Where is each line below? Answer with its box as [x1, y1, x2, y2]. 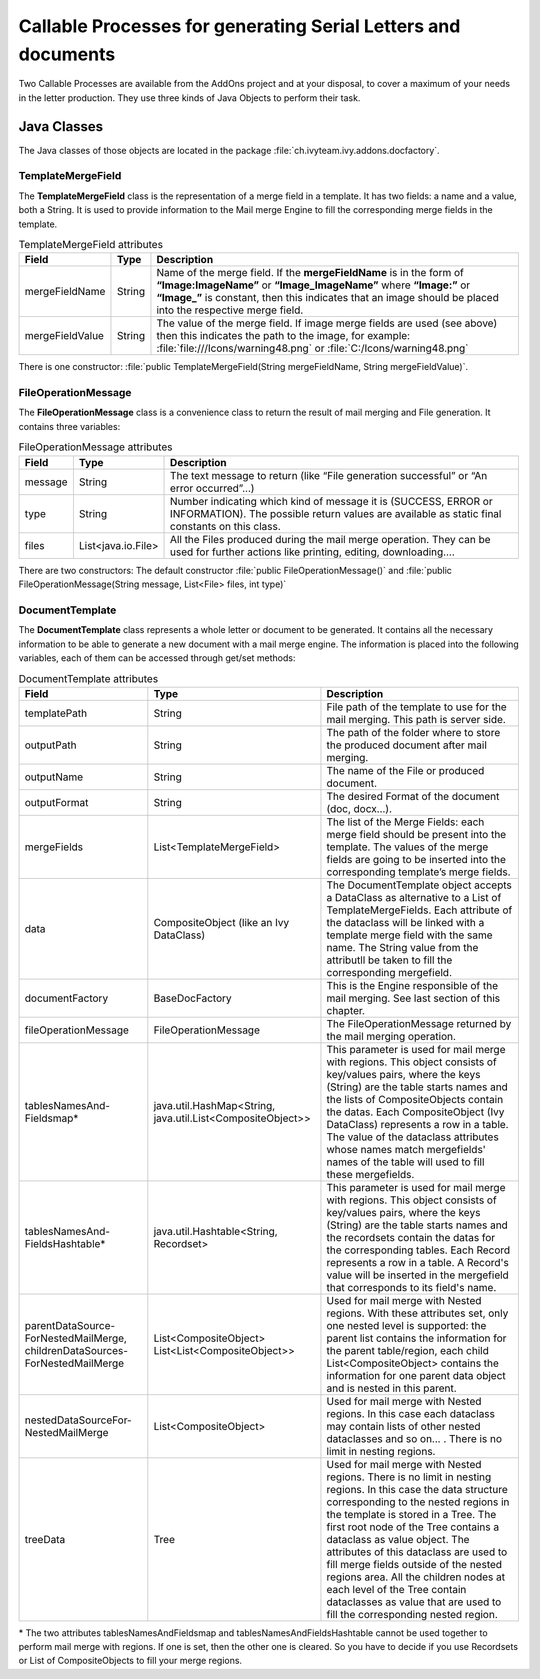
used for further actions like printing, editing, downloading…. [170, 545, 455, 559]
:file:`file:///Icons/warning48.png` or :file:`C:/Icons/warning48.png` [156, 341, 469, 355]
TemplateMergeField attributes [18, 238, 164, 252]
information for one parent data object [326, 1368, 507, 1382]
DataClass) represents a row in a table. [326, 1117, 509, 1131]
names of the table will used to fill [326, 1155, 485, 1169]
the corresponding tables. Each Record [326, 1243, 511, 1257]
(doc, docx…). [326, 801, 392, 815]
